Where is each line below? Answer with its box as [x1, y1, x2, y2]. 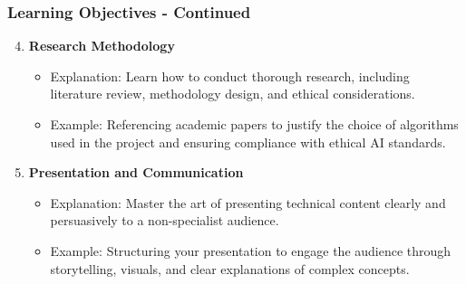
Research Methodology [28, 36, 175, 55]
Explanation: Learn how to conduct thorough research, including [50, 66, 410, 85]
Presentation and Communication [28, 163, 244, 182]
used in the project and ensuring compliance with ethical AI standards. [50, 132, 446, 151]
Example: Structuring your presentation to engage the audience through [50, 241, 451, 260]
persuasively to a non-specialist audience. [50, 211, 279, 230]
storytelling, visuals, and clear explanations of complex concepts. [50, 259, 410, 278]
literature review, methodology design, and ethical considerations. [50, 84, 415, 103]
